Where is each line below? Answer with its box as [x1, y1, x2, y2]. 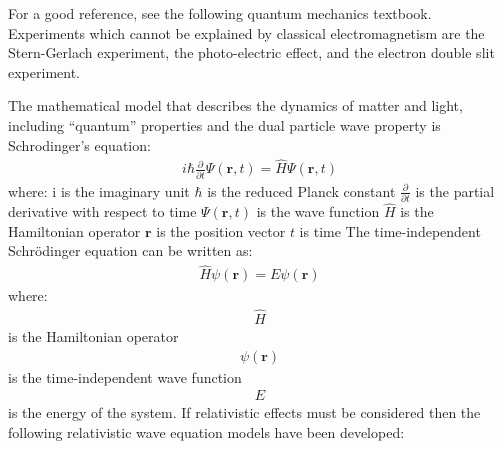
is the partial [415, 180, 495, 201]
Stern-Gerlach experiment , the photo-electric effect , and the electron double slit [8, 42, 495, 63]
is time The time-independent [299, 220, 481, 241]
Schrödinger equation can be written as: [8, 240, 253, 261]
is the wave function [256, 201, 380, 222]
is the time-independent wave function [8, 366, 242, 387]
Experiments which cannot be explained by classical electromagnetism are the [8, 22, 485, 43]
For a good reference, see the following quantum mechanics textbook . [8, 3, 432, 23]
